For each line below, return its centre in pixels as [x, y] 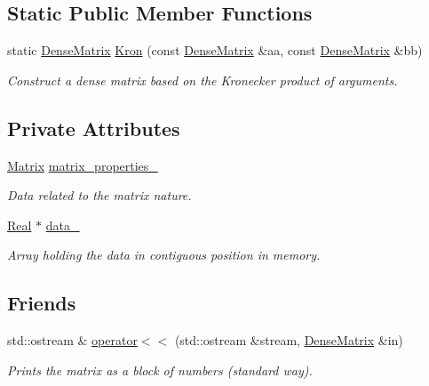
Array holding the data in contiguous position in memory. [164, 255]
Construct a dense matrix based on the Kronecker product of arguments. [203, 80]
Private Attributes [94, 128]
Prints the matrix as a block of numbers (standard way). [160, 370]
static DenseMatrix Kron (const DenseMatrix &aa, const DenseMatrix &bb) [215, 50]
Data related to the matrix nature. [99, 195]
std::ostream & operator [72, 340]
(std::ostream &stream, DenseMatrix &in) [289, 340]
